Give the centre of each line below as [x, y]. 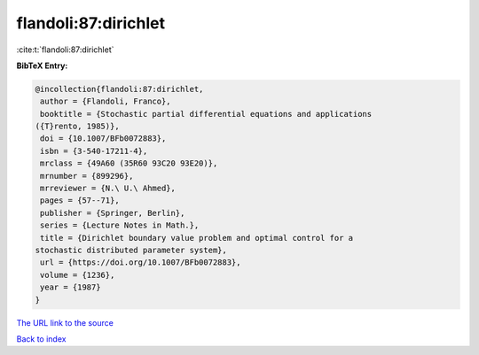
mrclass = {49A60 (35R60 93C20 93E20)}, [129, 163]
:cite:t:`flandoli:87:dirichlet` [65, 50]
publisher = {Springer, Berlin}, [113, 213]
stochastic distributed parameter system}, [131, 250]
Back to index [41, 339]
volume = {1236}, [78, 275]
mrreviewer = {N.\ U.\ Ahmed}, [108, 189]
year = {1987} [71, 287]
